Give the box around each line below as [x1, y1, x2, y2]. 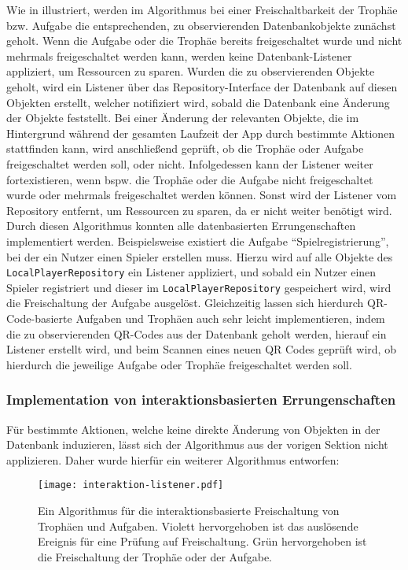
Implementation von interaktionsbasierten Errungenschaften [6, 390, 396, 409]
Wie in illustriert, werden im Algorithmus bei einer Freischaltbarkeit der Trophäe [6, 2, 398, 17]
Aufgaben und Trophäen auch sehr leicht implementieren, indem [75, 310, 385, 326]
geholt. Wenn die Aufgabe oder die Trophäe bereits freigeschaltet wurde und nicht [6, 32, 402, 49]
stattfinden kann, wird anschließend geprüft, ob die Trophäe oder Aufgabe [6, 140, 364, 157]
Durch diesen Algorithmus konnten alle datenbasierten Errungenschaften [6, 217, 356, 234]
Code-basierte [6, 310, 72, 326]
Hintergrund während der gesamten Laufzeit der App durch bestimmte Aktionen [6, 124, 395, 141]
